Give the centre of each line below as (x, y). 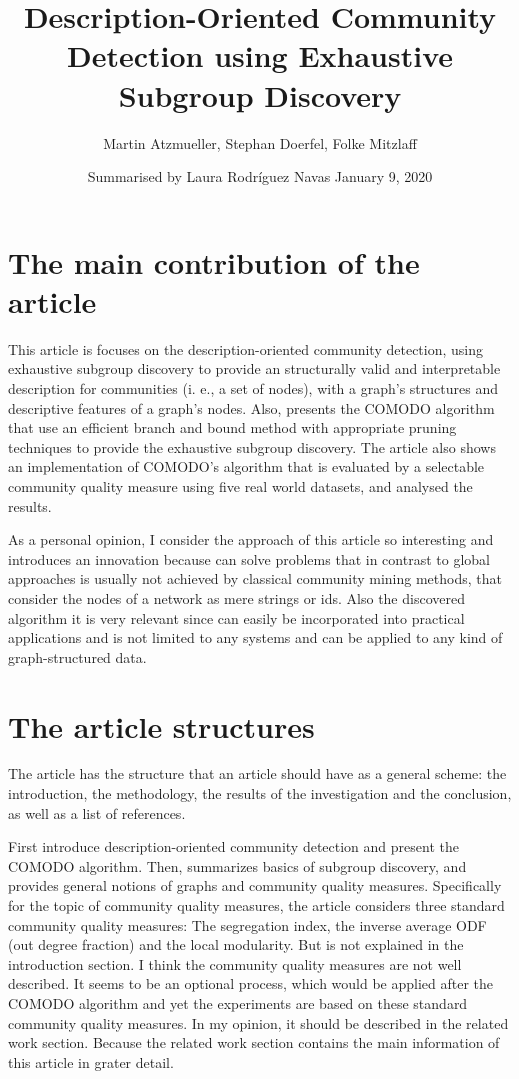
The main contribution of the (214, 261)
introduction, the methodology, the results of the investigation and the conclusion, (260, 793)
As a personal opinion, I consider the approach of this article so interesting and (251, 539)
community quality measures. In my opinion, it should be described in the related (258, 1022)
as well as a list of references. (97, 812)
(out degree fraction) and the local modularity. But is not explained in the (236, 944)
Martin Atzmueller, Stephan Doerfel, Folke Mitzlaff (260, 142)
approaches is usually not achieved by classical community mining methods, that (255, 578)
